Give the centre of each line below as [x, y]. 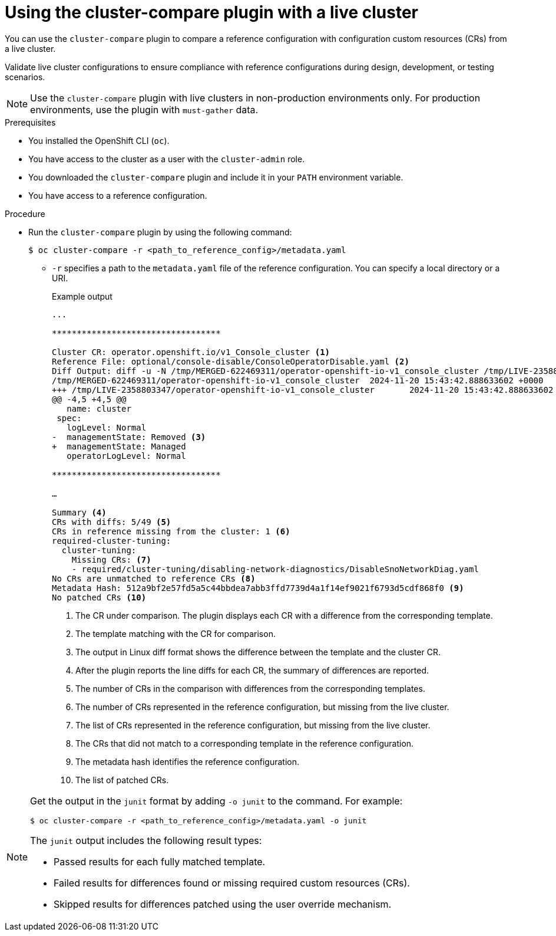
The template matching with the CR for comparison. [176, 633]
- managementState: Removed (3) [129, 437]
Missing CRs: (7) [111, 559]
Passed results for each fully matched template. [160, 861]
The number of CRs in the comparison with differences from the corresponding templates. [250, 688]
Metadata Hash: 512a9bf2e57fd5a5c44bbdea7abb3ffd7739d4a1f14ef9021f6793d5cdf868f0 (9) [258, 588]
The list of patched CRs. [122, 780]
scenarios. [25, 77]
